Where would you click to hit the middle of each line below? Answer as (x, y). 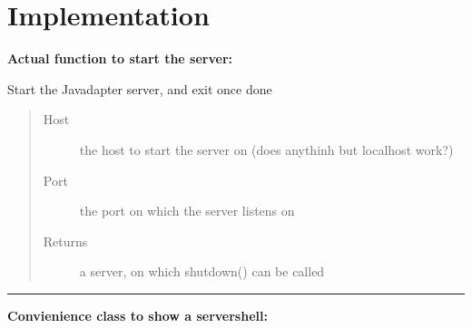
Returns (65, 241)
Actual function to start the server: (120, 58)
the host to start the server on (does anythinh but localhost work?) (266, 149)
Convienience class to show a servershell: (138, 315)
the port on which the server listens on (187, 211)
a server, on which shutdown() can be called (202, 271)
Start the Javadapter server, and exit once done (140, 88)
